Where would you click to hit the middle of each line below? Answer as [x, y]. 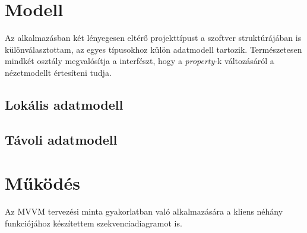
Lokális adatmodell [64, 104]
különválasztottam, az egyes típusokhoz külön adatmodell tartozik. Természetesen [153, 49]
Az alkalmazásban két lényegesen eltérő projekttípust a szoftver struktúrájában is [153, 38]
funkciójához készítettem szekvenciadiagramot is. [94, 223]
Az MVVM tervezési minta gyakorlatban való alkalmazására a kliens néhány [144, 211]
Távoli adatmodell [61, 139]
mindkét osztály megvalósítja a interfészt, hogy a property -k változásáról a [140, 61]
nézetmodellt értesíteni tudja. [58, 72]
